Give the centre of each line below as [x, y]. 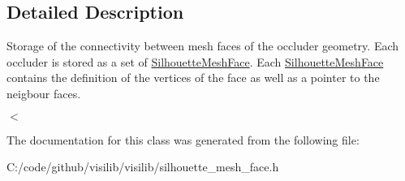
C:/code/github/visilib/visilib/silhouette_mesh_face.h [143, 167]
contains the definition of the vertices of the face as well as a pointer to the [193, 78]
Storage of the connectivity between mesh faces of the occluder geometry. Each [203, 46]
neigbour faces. [44, 93]
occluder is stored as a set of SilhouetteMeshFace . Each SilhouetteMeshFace [195, 61]
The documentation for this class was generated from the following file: [183, 139]
